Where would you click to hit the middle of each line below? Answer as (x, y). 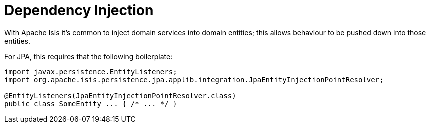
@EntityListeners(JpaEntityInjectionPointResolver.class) (120, 95)
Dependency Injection (79, 10)
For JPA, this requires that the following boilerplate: (88, 56)
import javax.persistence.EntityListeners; (91, 71)
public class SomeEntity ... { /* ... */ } (91, 103)
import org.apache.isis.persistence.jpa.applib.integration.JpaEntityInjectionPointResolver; (194, 79)
